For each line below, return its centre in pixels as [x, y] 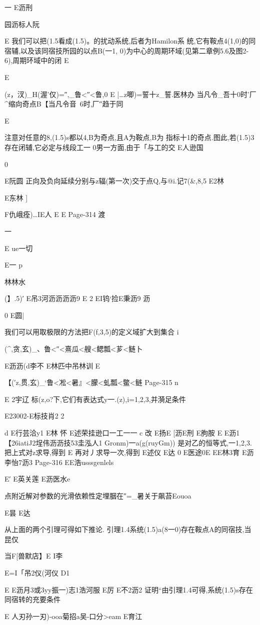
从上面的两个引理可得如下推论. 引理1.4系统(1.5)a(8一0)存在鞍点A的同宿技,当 [128, 529]
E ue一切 [19, 248]
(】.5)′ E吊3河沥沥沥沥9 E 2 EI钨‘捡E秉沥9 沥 [77, 298]
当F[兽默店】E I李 [34, 556]
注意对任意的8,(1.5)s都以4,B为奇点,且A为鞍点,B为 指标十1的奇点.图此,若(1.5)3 [129, 137]
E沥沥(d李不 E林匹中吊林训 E [52, 365]
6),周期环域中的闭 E [37, 60]
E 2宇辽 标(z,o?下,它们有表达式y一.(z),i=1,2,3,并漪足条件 [95, 399]
